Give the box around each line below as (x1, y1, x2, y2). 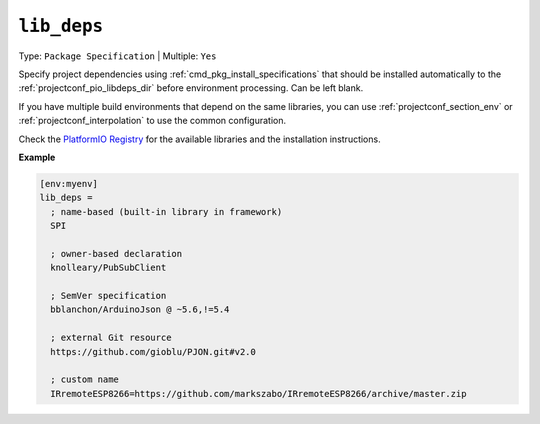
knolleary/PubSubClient (50, 262, 167, 274)
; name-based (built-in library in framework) (50, 206, 283, 217)
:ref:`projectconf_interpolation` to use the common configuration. (18, 115, 287, 127)
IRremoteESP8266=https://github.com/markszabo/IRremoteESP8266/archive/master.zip (50, 388, 467, 399)
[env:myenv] (39, 178, 99, 189)
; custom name (50, 374, 120, 385)
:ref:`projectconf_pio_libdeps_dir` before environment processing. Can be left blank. (18, 82, 364, 94)
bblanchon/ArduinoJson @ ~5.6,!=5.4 (50, 304, 230, 315)
